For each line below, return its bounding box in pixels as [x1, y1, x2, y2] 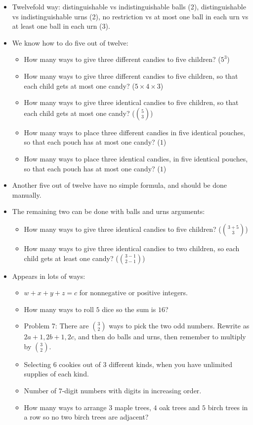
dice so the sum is [102, 304, 156, 314]
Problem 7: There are [24, 320, 89, 331]
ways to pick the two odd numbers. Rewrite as [109, 320, 250, 331]
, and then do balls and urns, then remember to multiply [74, 331, 246, 342]
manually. [12, 189, 42, 200]
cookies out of [59, 359, 101, 369]
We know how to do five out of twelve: [12, 37, 128, 48]
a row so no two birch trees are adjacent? [24, 412, 149, 422]
